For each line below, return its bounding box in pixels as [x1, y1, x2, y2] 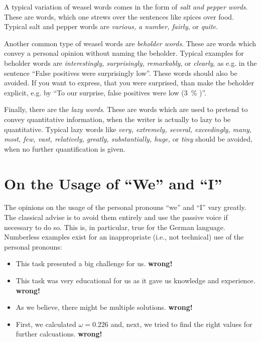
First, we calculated [16, 318, 76, 329]
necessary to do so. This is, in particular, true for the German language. [4, 221, 225, 232]
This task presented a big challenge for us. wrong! [16, 258, 173, 269]
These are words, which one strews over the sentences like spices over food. [4, 11, 234, 22]
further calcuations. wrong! [16, 328, 102, 339]
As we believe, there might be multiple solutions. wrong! [16, 302, 193, 312]
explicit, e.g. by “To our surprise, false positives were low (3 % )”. [4, 87, 207, 97]
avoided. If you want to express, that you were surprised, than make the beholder [4, 77, 254, 88]
